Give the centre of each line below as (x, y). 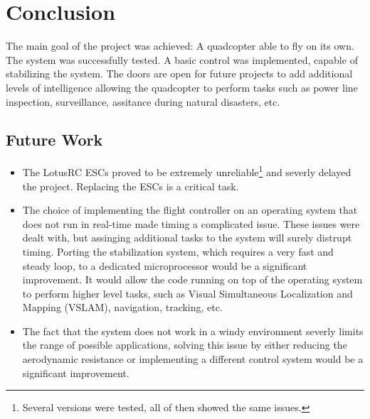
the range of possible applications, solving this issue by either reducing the (185, 345)
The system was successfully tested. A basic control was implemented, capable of (182, 59)
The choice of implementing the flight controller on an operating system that (190, 210)
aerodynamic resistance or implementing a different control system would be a (193, 359)
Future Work (54, 140)
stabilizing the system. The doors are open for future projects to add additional (179, 74)
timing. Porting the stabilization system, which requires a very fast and (178, 251)
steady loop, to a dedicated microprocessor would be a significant (165, 265)
